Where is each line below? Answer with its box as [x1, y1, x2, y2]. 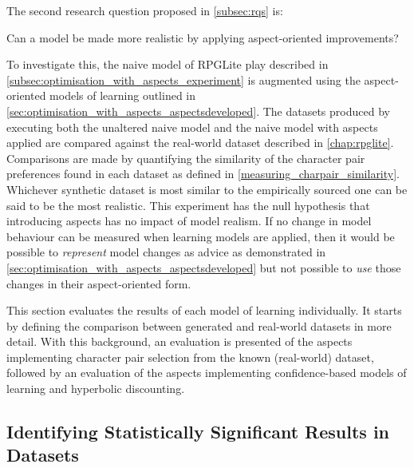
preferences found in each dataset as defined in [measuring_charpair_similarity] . [6, 165, 400, 182]
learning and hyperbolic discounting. [6, 380, 185, 397]
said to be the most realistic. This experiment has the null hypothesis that [6, 196, 370, 213]
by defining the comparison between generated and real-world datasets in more [6, 317, 392, 334]
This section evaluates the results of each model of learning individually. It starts [6, 302, 402, 319]
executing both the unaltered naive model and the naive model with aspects [6, 118, 378, 135]
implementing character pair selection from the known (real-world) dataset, [6, 348, 374, 365]
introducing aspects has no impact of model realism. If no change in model [6, 212, 372, 229]
